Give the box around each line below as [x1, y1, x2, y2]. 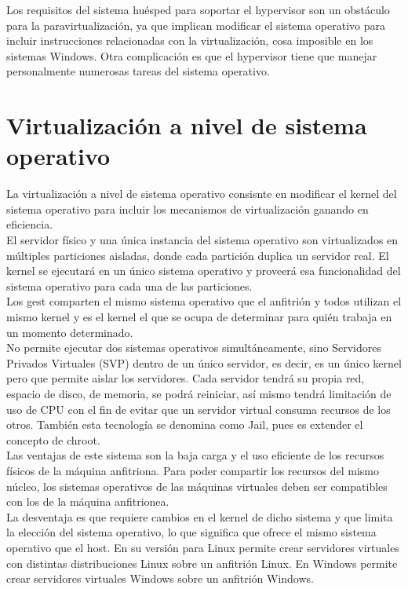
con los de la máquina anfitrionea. [6, 493, 169, 510]
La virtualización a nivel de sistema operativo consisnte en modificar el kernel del [6, 185, 397, 202]
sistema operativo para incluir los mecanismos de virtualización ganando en [6, 200, 369, 217]
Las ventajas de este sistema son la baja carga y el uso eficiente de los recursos [6, 447, 384, 463]
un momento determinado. [6, 324, 133, 340]
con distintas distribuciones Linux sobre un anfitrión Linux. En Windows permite [6, 554, 398, 571]
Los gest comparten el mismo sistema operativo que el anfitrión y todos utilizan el [6, 293, 402, 309]
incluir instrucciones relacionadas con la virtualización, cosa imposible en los [6, 32, 373, 49]
